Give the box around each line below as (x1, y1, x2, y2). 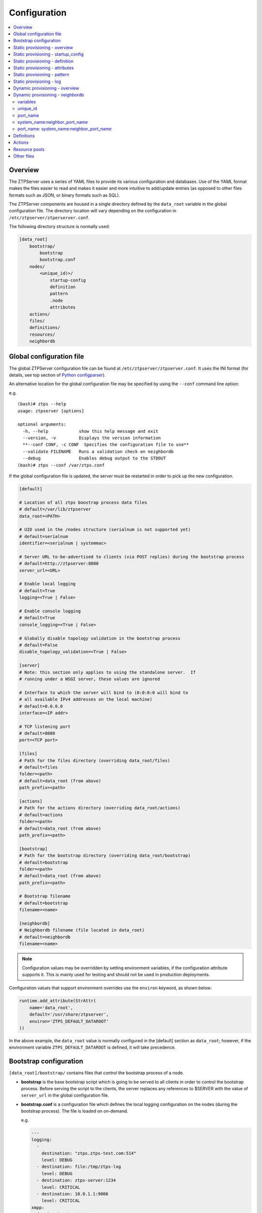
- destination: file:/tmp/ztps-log (36, 1164, 121, 1169)
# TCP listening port (19, 723, 71, 729)
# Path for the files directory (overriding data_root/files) (19, 757, 170, 763)
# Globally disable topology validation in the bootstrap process (19, 636, 180, 641)
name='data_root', (29, 1005, 73, 1010)
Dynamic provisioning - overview (13, 85, 80, 91)
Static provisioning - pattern (13, 72, 69, 78)
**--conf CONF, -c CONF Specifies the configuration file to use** (22, 442, 189, 447)
